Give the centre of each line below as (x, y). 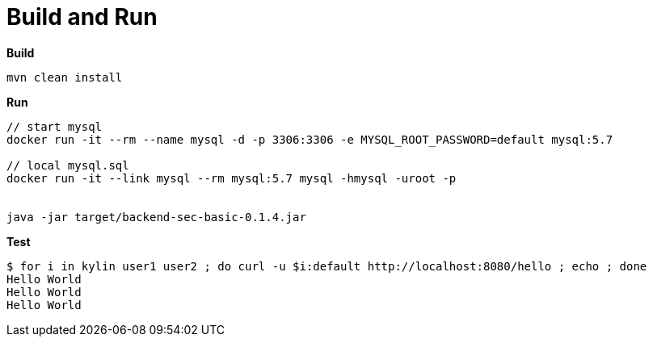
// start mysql (55, 126)
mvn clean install (65, 77)
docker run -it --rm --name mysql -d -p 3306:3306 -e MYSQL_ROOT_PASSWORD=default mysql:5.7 (310, 139)
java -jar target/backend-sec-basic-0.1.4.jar (156, 217)
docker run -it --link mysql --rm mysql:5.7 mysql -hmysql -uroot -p (232, 178)
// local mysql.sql (68, 165)
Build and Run (82, 17)
